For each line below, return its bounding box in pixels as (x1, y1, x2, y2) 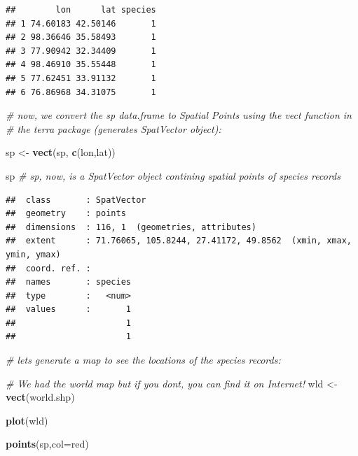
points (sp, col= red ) (6, 436, 89, 451)
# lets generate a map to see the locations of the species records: (6, 352, 281, 367)
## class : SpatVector (6, 194, 146, 205)
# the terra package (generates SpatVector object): (6, 121, 221, 136)
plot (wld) (6, 413, 48, 427)
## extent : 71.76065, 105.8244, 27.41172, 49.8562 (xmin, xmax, (6, 236, 352, 246)
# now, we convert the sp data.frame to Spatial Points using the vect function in (6, 108, 352, 122)
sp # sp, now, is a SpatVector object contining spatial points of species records (6, 168, 340, 183)
